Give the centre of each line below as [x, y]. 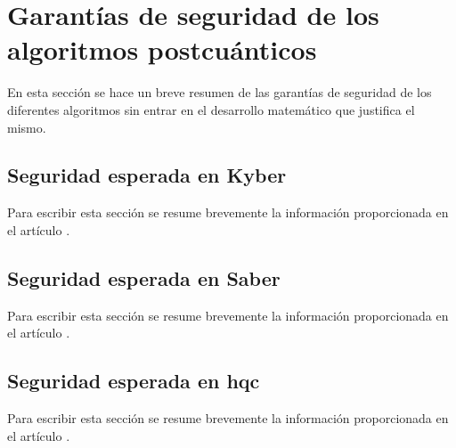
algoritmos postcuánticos [162, 49]
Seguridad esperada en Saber [144, 277]
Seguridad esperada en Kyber [147, 175]
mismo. [27, 127]
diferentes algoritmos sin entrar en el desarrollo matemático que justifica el [211, 109]
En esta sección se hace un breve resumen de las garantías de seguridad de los [220, 92]
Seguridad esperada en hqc [134, 381]
